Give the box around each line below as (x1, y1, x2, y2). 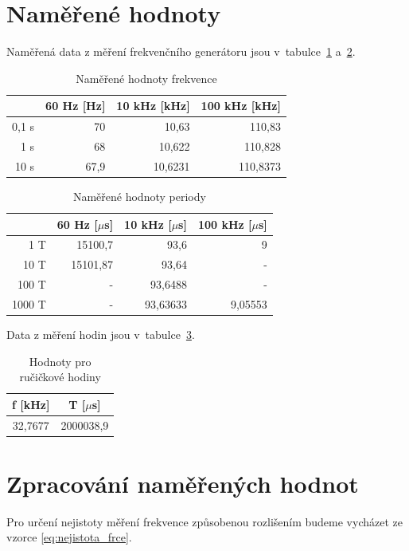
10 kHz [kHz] (116, 97, 190, 114)
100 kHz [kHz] (201, 97, 281, 114)
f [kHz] (12, 396, 50, 412)
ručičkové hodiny (19, 368, 101, 385)
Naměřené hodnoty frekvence (76, 69, 217, 86)
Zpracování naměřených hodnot (6, 466, 359, 499)
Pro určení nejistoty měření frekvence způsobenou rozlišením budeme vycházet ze (6, 513, 403, 529)
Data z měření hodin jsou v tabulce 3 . (6, 326, 195, 342)
